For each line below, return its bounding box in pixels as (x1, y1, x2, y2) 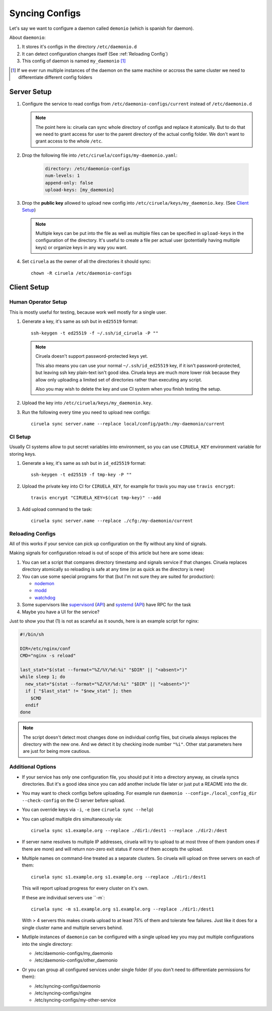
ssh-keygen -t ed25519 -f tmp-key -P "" (31, 472, 132, 477)
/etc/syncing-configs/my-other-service (34, 997, 116, 1003)
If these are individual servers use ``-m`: (22, 894, 105, 900)
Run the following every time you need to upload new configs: (22, 409, 151, 415)
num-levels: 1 (45, 173, 80, 179)
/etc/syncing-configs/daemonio (34, 983, 101, 989)
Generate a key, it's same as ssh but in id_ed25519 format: (22, 460, 146, 466)
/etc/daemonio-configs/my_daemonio (34, 950, 113, 956)
